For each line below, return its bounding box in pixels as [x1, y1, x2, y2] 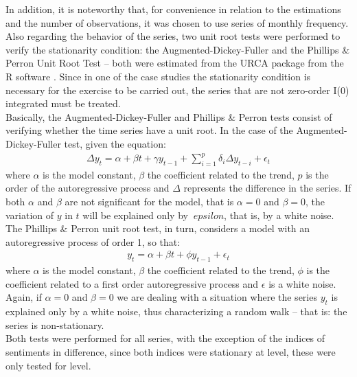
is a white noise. [268, 276, 336, 290]
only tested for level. [5, 358, 91, 372]
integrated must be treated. [5, 96, 121, 111]
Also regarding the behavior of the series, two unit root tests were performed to [5, 29, 341, 43]
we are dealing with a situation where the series [117, 290, 317, 304]
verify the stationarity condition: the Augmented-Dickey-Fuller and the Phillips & [5, 42, 350, 56]
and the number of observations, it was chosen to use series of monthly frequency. [5, 15, 349, 30]
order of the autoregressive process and [5, 181, 170, 195]
